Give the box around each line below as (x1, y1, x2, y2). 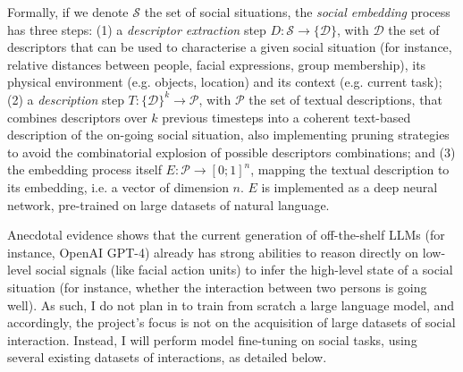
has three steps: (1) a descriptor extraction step (7, 20, 266, 38)
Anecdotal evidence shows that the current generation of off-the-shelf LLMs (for (7, 225, 445, 244)
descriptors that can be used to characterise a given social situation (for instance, (7, 38, 452, 56)
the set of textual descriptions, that (248, 89, 442, 108)
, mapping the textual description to (250, 160, 450, 179)
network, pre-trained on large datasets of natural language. (7, 195, 330, 214)
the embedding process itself (7, 160, 162, 179)
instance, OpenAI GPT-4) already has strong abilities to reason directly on (7, 242, 419, 261)
